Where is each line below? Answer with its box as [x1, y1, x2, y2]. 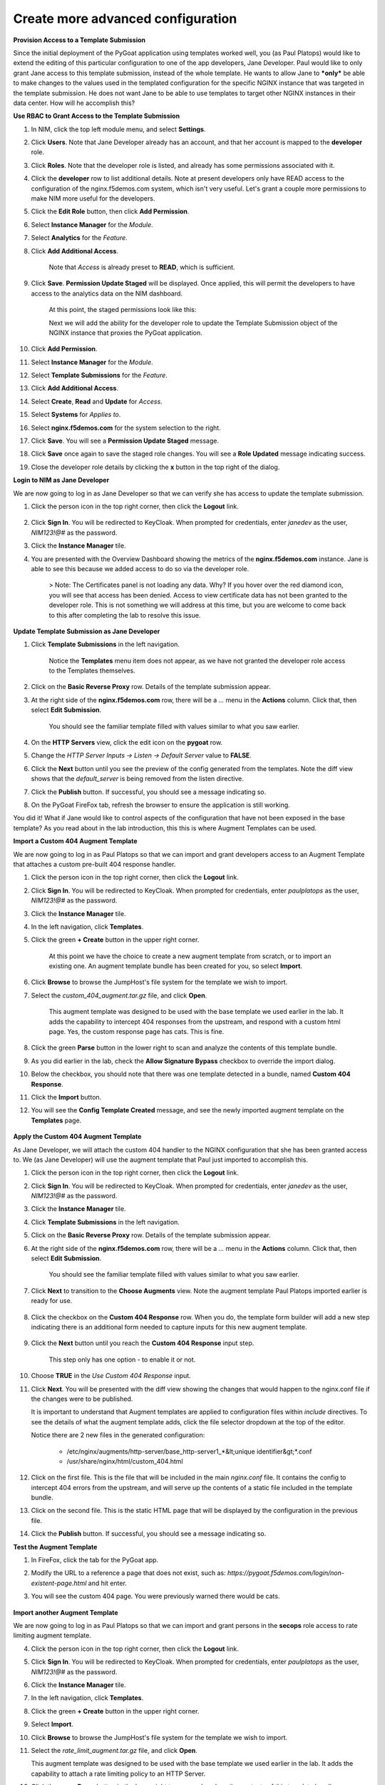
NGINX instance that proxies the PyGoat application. [48, 328, 202, 337]
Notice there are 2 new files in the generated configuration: [31, 1431, 205, 1439]
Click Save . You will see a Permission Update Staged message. [31, 436, 219, 446]
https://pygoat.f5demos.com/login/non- [227, 1569, 345, 1577]
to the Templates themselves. [48, 666, 135, 675]
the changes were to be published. [31, 1394, 133, 1403]
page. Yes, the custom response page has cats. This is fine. [48, 1027, 225, 1036]
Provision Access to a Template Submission [13, 36, 146, 44]
